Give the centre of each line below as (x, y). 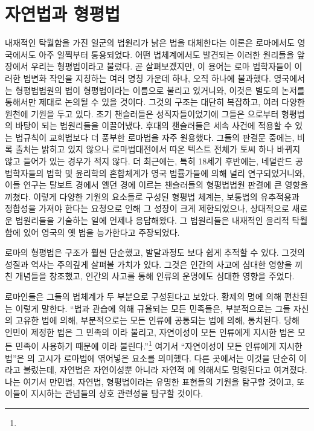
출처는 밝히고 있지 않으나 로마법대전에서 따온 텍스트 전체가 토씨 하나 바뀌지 (158, 149)
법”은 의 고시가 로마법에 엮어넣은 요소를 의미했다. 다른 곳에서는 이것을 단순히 (151, 358)
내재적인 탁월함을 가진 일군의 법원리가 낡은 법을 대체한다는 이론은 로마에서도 (150, 43)
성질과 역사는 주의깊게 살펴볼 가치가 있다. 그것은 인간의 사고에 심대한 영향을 (149, 264)
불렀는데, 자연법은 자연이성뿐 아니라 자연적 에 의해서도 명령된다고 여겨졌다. (165, 370)
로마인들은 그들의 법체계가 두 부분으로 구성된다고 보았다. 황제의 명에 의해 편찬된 (156, 296)
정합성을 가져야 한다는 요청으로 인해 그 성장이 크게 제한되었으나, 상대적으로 (147, 208)
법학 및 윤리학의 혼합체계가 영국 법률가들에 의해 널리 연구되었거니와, (176, 173)
